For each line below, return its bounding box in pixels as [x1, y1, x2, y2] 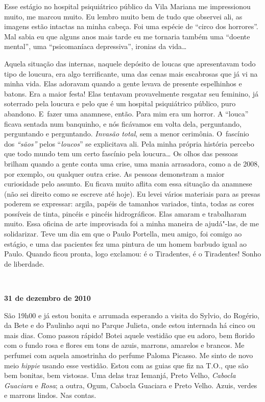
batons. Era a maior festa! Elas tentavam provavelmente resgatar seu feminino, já [4, 88, 258, 99]
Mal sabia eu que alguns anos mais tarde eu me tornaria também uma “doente [4, 31, 250, 41]
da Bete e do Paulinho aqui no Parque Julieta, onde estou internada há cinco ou [4, 320, 255, 330]
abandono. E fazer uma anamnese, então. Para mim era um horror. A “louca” [4, 108, 249, 119]
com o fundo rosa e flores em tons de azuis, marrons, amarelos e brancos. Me [4, 340, 245, 350]
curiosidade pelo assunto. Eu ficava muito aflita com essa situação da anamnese [4, 178, 252, 189]
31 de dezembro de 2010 [4, 293, 91, 303]
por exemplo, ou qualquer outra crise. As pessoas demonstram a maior [4, 168, 225, 179]
